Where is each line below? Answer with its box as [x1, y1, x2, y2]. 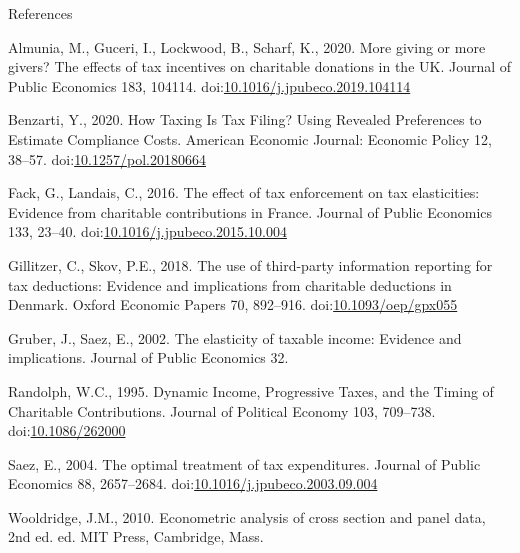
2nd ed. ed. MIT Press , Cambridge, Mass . [8, 526, 264, 547]
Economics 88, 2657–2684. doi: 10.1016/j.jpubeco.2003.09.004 [8, 473, 378, 494]
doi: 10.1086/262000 [8, 420, 126, 441]
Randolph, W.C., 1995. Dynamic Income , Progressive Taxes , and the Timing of [8, 380, 494, 401]
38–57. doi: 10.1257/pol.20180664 [8, 148, 206, 169]
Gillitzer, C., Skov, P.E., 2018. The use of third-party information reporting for [8, 254, 493, 275]
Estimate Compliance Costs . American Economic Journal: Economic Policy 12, [8, 128, 492, 149]
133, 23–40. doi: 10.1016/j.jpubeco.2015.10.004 [8, 221, 287, 242]
